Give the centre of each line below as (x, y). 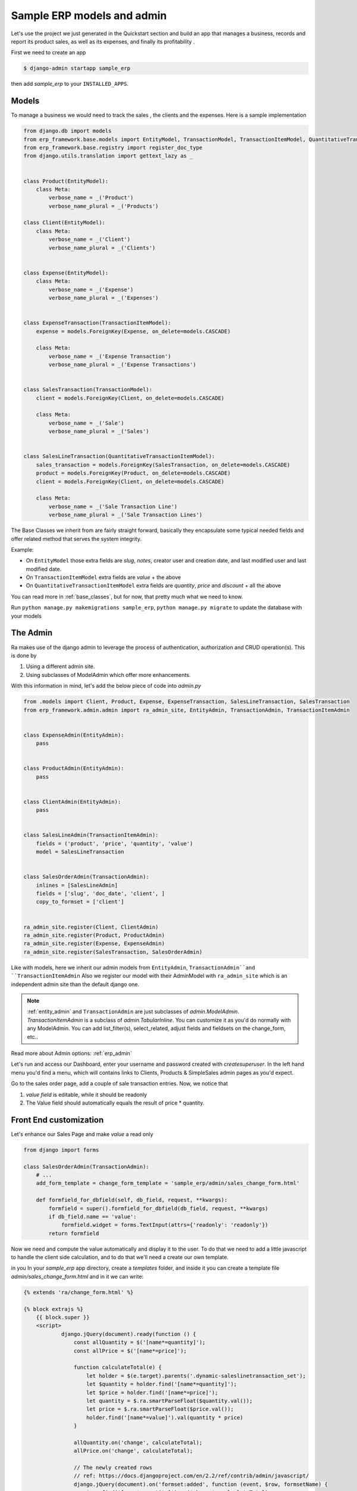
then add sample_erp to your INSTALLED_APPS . (70, 84)
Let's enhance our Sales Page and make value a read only (82, 1134)
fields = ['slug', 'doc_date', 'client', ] (100, 894)
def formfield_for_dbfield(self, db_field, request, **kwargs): (132, 1200)
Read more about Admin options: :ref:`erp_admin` (71, 1053)
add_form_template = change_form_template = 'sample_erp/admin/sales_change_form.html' (168, 1183)
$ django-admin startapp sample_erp (77, 68)
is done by (24, 655)
